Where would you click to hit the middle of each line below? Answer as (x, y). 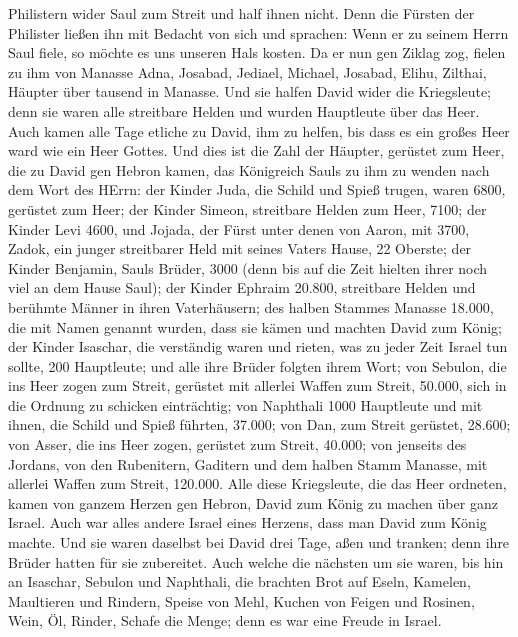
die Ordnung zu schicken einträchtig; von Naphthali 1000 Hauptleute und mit (245, 404)
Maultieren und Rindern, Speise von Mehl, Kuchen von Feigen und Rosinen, (241, 600)
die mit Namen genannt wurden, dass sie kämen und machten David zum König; (255, 326)
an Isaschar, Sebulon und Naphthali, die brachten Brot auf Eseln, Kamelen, (239, 581)
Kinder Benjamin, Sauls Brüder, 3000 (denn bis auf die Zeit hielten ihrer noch (248, 267)
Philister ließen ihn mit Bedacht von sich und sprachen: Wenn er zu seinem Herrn (258, 32)
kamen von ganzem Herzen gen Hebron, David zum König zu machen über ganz (253, 502)
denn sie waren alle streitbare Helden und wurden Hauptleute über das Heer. (244, 110)
